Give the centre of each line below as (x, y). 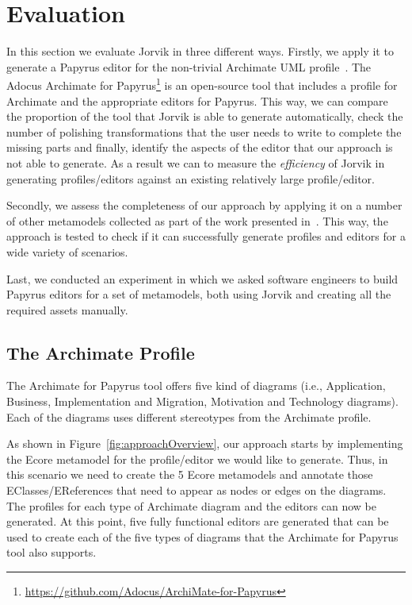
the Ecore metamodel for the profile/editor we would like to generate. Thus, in (197, 459)
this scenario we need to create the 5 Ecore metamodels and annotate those (190, 474)
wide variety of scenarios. (67, 251)
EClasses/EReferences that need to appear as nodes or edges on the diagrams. (196, 490)
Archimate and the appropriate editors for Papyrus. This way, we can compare (197, 100)
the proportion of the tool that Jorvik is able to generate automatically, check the (205, 116)
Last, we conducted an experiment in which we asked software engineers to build (202, 278)
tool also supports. (51, 552)
